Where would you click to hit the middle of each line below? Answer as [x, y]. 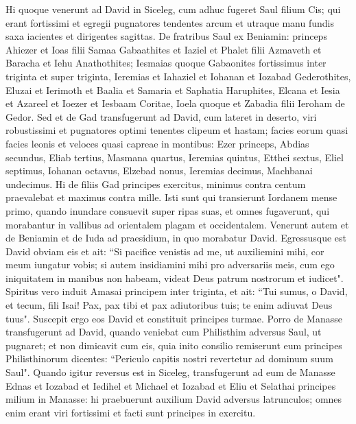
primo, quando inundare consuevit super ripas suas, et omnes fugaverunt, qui [168, 210]
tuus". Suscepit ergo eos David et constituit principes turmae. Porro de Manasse [174, 318]
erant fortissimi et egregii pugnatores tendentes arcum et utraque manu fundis [170, 22]
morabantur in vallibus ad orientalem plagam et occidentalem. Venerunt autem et [177, 224]
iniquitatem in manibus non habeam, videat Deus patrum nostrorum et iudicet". [175, 278]
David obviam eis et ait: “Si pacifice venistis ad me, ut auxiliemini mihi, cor [165, 251]
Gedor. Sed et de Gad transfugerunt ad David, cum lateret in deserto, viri [161, 116]
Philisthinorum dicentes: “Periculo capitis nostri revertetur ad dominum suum [169, 358]
